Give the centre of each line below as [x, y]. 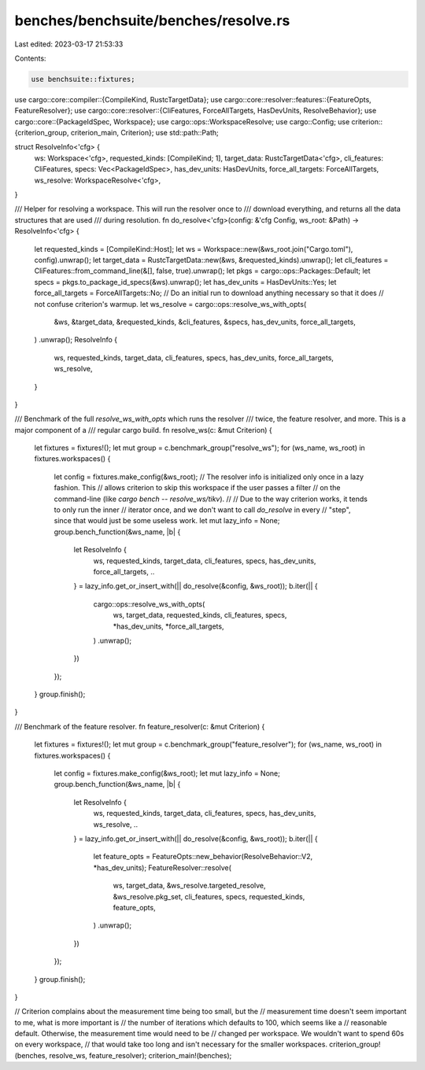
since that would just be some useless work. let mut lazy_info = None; [167, 521]
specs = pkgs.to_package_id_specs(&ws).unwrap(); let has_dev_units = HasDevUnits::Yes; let [185, 282]
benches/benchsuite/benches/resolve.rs [152, 20]
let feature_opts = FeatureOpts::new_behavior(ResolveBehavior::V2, [203, 857]
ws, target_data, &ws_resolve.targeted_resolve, [190, 886]
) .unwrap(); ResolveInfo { [76, 340]
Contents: [30, 58]
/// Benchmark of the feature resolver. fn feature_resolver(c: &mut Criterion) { [140, 726]
